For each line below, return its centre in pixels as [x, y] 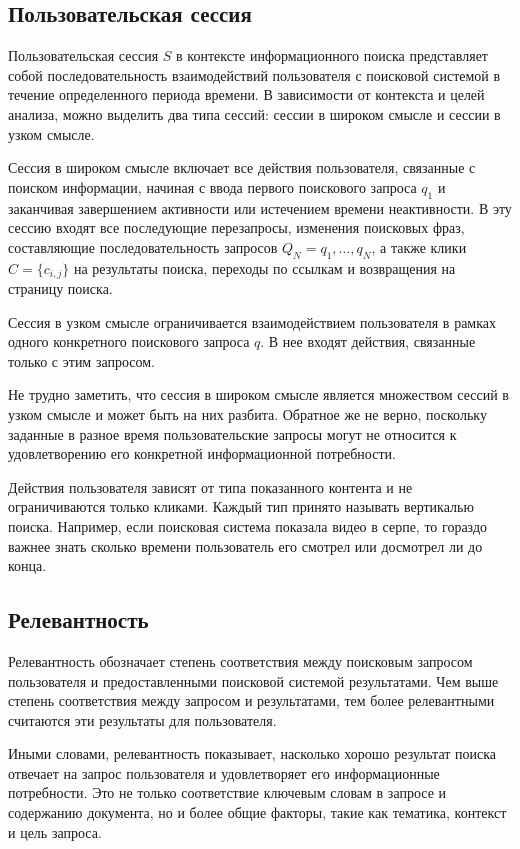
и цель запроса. [55, 831]
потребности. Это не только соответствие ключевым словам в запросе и [227, 792]
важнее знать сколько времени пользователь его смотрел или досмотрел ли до [245, 545]
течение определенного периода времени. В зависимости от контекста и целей [246, 94]
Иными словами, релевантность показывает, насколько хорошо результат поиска [252, 753]
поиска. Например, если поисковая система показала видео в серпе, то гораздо [248, 525]
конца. [27, 565]
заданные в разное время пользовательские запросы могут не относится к [232, 433]
